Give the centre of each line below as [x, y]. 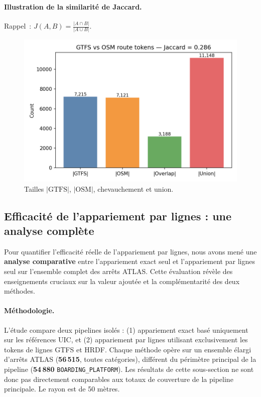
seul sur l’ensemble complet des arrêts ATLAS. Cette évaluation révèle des [118, 271]
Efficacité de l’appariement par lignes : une [118, 216]
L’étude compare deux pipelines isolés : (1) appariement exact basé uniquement [126, 329]
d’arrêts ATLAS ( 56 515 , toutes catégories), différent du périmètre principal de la [130, 359]
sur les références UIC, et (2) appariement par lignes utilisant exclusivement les [126, 340]
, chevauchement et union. [133, 188]
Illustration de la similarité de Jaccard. [73, 6]
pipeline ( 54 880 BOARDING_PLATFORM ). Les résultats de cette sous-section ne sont [129, 369]
